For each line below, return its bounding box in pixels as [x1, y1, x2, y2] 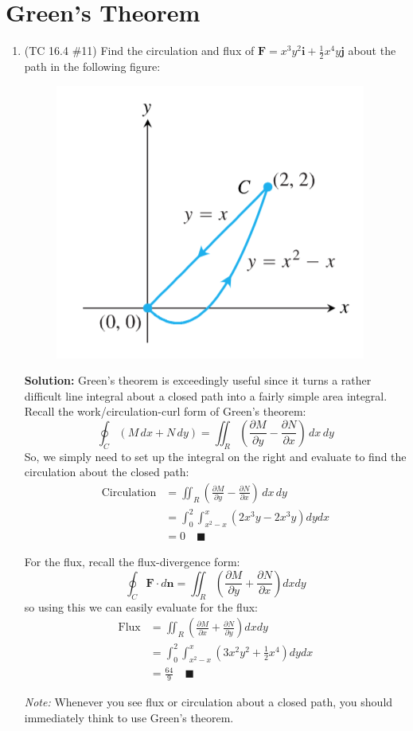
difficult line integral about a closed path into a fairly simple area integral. [24, 387, 388, 404]
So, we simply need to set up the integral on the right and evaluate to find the [24, 448, 407, 464]
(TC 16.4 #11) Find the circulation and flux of [24, 42, 255, 59]
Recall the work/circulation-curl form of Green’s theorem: [24, 403, 306, 420]
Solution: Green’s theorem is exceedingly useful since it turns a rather [24, 372, 372, 389]
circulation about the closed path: [24, 463, 189, 480]
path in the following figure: [24, 57, 161, 74]
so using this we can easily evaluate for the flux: [24, 598, 258, 615]
